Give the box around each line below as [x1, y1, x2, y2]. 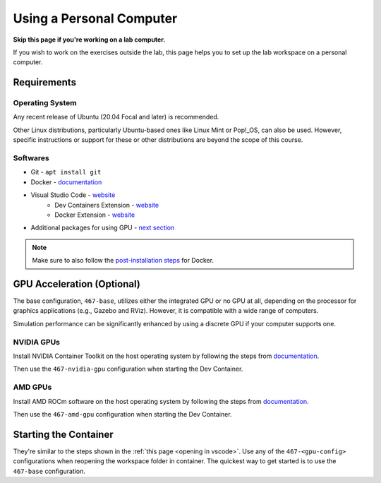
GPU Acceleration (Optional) [13, 278, 140, 290]
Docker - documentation [30, 177, 102, 186]
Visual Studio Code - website [30, 191, 116, 199]
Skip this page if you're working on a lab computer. [13, 35, 166, 44]
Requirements [13, 76, 77, 88]
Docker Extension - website [54, 210, 135, 219]
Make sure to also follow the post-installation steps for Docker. [32, 256, 214, 265]
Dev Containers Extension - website [54, 201, 159, 209]
